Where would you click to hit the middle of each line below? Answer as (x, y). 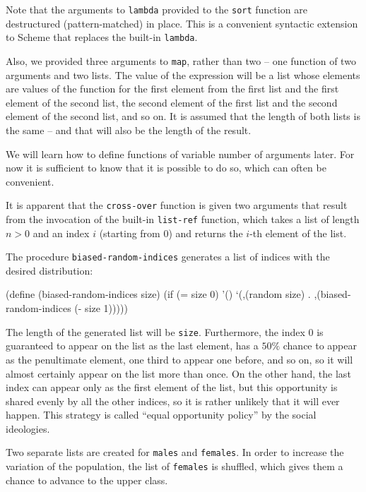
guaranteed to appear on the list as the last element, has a (132, 346)
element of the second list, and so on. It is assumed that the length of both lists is (183, 116)
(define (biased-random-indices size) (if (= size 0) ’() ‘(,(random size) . (158, 294)
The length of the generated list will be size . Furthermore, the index (155, 331)
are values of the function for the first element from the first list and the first (172, 89)
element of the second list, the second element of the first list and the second (172, 102)
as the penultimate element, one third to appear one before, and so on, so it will (179, 359)
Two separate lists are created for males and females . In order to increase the (175, 452)
